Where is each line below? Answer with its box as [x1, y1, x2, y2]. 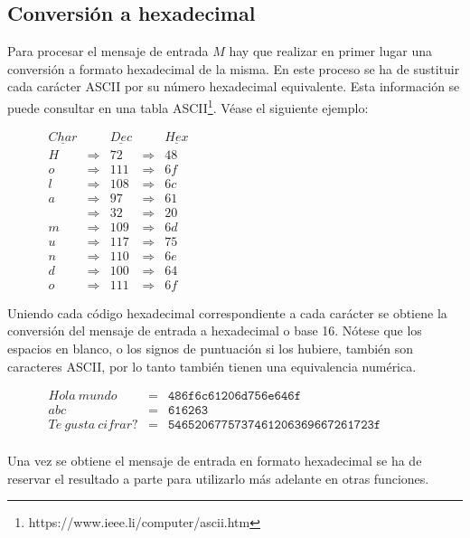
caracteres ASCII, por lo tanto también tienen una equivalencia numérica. [7, 356, 417, 375]
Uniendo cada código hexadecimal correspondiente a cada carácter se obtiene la [7, 303, 447, 322]
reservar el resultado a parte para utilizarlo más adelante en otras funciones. [7, 468, 429, 487]
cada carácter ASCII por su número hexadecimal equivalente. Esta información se [7, 77, 460, 96]
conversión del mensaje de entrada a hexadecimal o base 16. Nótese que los [7, 321, 422, 340]
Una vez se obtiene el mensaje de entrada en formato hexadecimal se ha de [7, 451, 422, 470]
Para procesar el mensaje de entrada [7, 42, 209, 61]
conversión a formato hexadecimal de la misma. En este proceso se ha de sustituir [7, 59, 460, 78]
